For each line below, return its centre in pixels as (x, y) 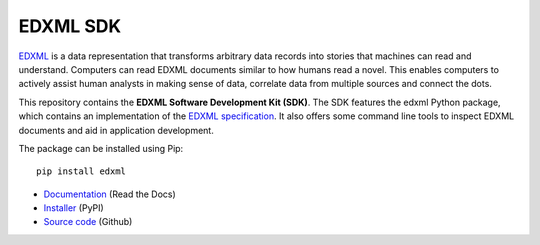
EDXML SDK (70, 26)
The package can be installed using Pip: (101, 148)
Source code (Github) (88, 222)
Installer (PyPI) (73, 208)
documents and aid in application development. (116, 130)
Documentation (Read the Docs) (110, 194)
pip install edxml (81, 171)
